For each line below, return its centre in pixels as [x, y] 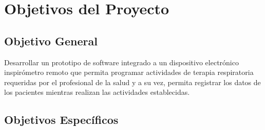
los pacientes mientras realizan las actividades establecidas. [97, 92]
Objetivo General [51, 41]
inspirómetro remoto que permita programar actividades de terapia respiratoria [129, 72]
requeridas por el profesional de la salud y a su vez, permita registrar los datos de [132, 82]
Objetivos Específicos [61, 120]
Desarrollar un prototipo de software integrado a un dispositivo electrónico [121, 62]
